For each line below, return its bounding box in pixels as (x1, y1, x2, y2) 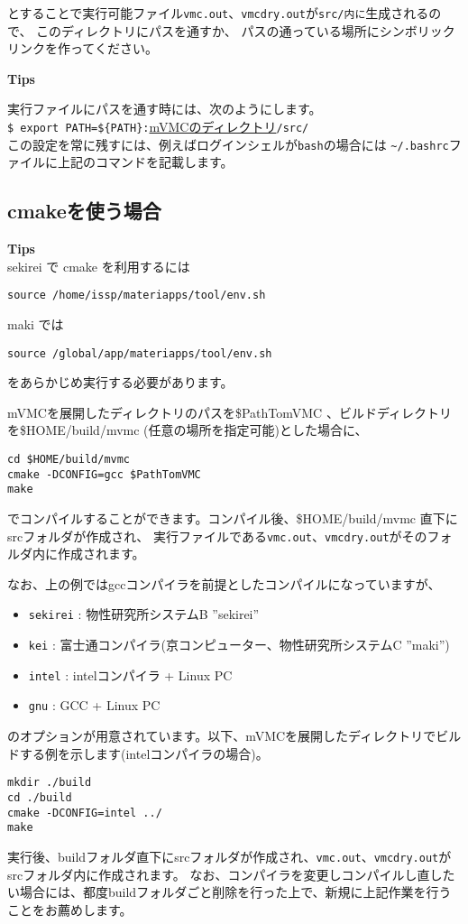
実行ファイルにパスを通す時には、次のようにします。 (7, 99, 322, 118)
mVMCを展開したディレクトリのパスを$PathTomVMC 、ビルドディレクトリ (7, 402, 452, 421)
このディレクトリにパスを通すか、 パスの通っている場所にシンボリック (36, 21, 455, 40)
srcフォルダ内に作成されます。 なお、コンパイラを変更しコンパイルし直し (7, 864, 443, 883)
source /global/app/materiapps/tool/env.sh (7, 346, 272, 360)
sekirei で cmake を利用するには (7, 256, 190, 275)
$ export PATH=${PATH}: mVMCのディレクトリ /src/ (7, 117, 309, 136)
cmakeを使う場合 (7, 197, 161, 225)
